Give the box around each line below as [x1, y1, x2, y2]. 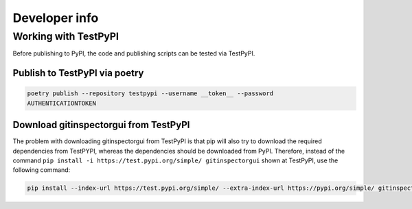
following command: [12, 166, 71, 174]
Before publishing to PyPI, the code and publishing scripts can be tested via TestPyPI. [12, 49, 255, 58]
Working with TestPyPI [12, 30, 119, 42]
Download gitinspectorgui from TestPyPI [12, 119, 190, 131]
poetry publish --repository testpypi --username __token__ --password [27, 90, 274, 97]
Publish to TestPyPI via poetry [12, 67, 144, 79]
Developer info [12, 10, 99, 25]
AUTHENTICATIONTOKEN [27, 99, 96, 107]
